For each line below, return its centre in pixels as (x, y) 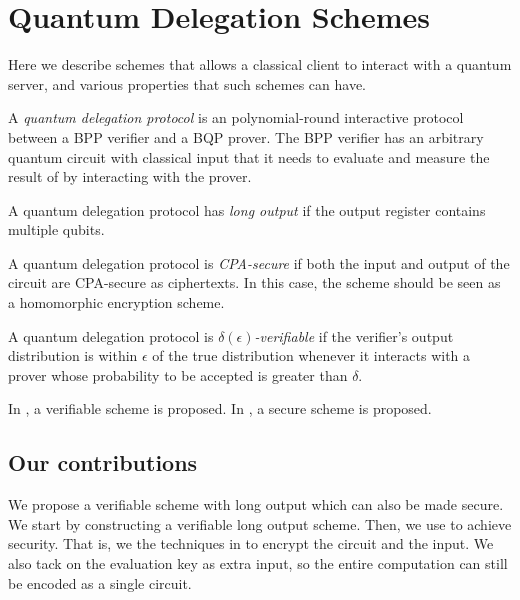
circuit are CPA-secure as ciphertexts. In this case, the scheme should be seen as (254, 282)
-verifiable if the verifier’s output (354, 335)
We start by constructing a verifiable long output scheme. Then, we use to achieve (260, 523)
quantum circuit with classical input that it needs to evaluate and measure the (249, 156)
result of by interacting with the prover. (130, 176)
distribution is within (73, 355)
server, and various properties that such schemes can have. (187, 83)
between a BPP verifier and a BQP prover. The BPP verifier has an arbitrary (246, 136)
